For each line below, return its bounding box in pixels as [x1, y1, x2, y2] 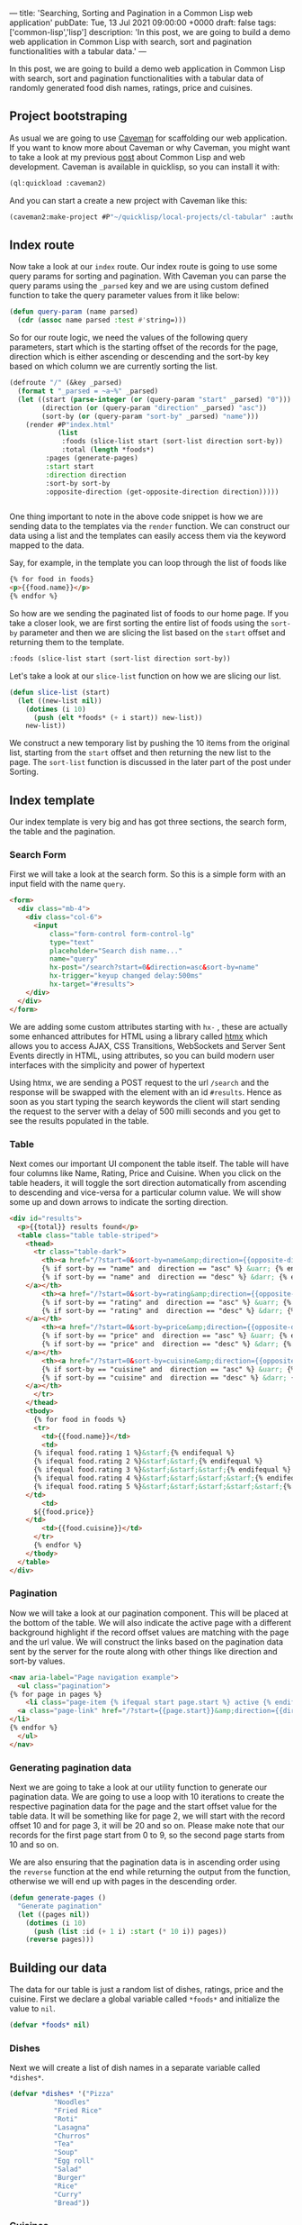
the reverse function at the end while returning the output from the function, [9, 1866, 290, 1877]
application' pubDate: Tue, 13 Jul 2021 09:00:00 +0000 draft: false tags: [9, 17, 277, 28]
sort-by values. [9, 1655, 66, 1666]
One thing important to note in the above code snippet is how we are [9, 511, 263, 522]
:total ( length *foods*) [61, 445, 155, 454]
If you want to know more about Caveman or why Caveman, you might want [9, 141, 290, 152]
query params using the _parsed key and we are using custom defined [9, 280, 270, 291]
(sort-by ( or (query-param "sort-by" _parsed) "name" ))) [41, 412, 259, 421]
